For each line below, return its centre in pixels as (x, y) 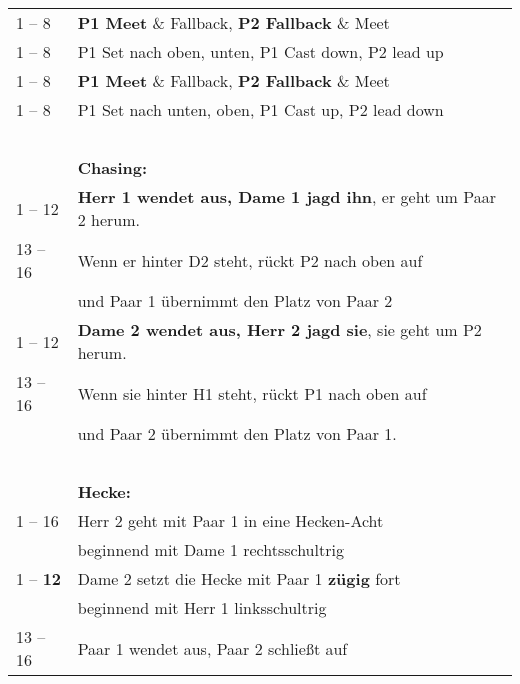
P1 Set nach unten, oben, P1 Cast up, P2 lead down (260, 109)
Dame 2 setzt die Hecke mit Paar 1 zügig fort (239, 578)
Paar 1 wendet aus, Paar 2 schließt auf (212, 648)
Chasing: (112, 167)
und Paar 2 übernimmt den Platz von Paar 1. (237, 433)
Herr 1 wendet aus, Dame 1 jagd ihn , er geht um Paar (286, 196)
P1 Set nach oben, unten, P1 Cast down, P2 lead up (260, 51)
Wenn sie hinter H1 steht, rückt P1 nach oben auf (252, 393)
